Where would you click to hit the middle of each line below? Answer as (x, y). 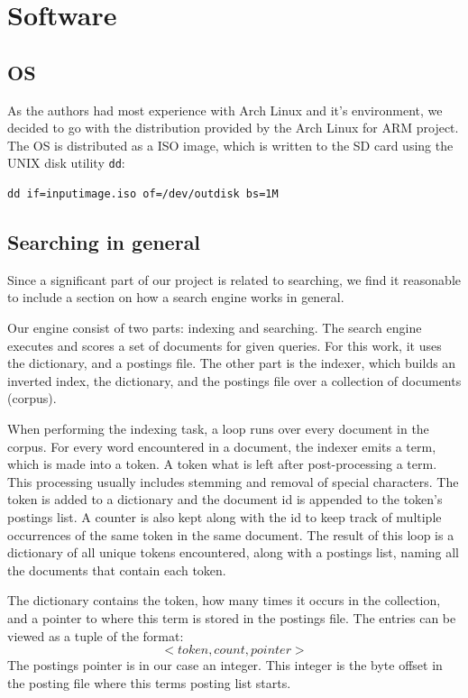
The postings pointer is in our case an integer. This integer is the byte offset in (225, 665)
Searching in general (104, 242)
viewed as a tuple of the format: (96, 635)
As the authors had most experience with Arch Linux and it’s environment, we (225, 110)
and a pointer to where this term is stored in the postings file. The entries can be (232, 617)
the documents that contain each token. (117, 569)
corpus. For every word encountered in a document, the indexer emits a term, (222, 446)
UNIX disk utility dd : (66, 163)
